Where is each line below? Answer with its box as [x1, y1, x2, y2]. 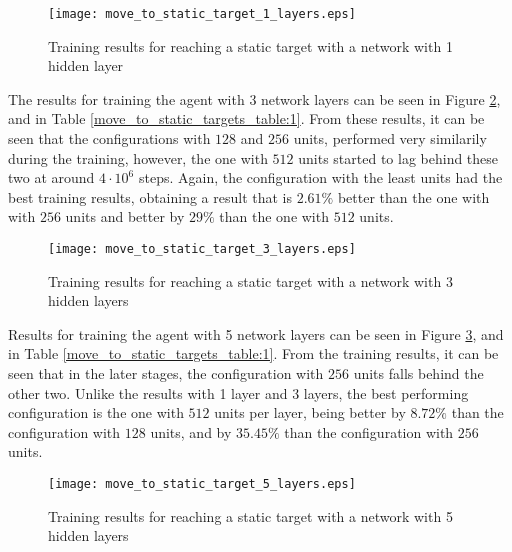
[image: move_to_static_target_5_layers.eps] [48, 477, 356, 491]
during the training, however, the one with [8, 147, 268, 168]
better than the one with [337, 186, 490, 207]
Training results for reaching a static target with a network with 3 [48, 270, 453, 291]
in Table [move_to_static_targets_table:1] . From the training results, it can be [8, 343, 499, 364]
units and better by [65, 206, 185, 227]
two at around [8, 167, 95, 188]
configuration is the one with [8, 402, 184, 423]
